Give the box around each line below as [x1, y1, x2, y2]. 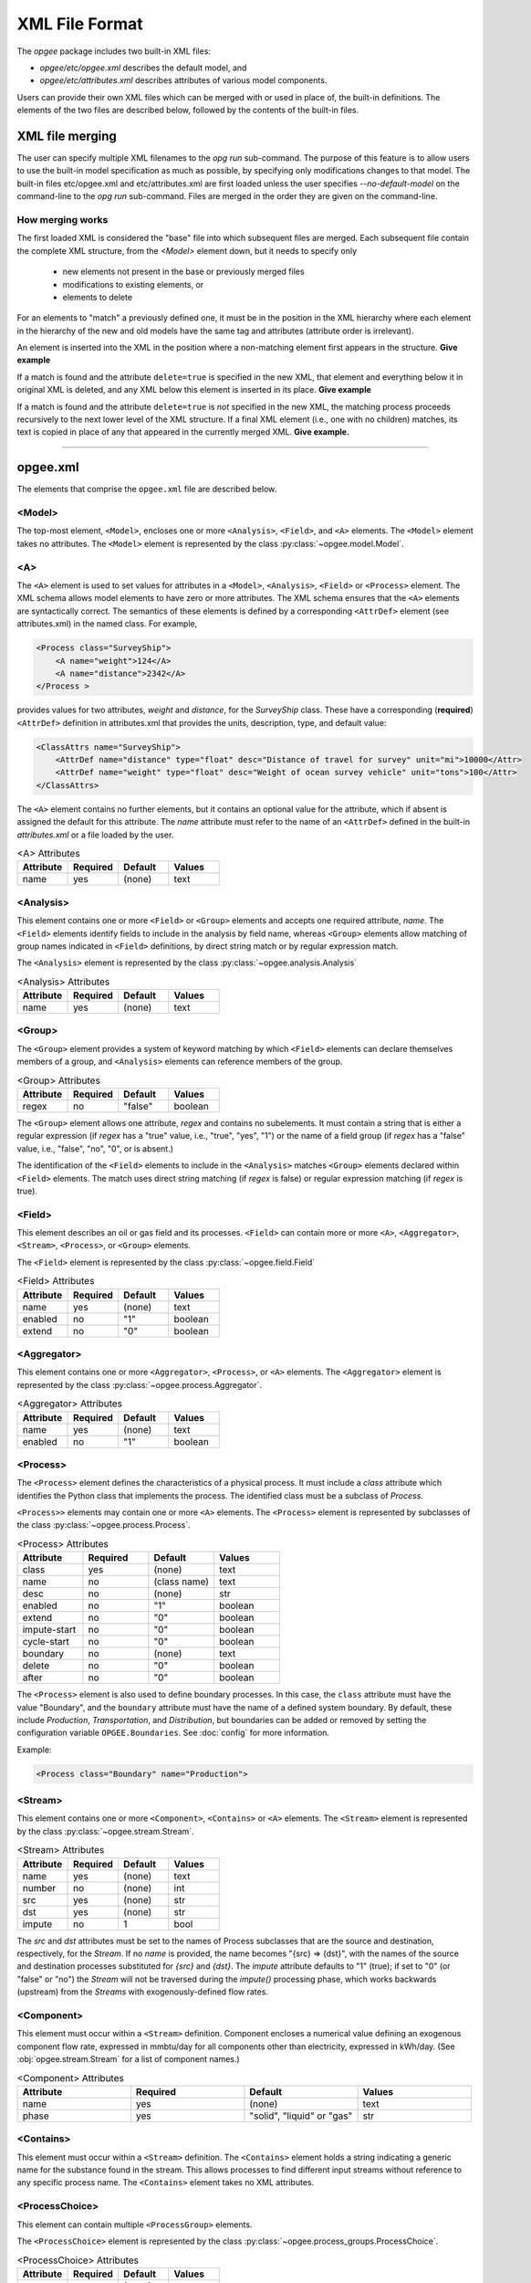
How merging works [16, 213, 109, 226]
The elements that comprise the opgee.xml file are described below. [16, 484, 277, 495]
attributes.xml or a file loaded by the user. [16, 829, 174, 840]
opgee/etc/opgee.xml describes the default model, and [39, 62, 247, 73]
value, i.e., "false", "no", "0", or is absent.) [16, 1142, 173, 1154]
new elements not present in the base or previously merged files [62, 266, 305, 278]
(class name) [153, 1575, 210, 1588]
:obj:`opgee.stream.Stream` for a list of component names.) [16, 2054, 241, 2065]
